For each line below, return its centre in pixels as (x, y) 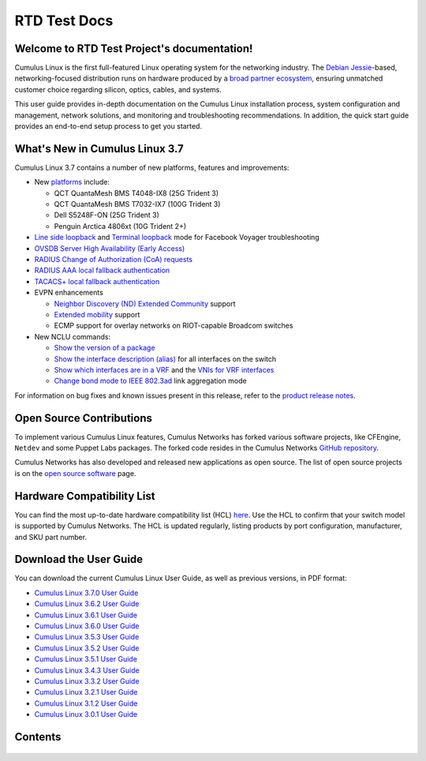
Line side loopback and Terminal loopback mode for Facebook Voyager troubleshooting (177, 238)
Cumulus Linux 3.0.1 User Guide (86, 714)
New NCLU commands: (72, 336)
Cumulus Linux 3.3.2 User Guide (87, 681)
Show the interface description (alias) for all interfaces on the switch (165, 358)
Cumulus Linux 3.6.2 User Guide (87, 604)
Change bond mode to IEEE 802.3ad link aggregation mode (151, 381)
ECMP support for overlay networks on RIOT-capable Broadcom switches (174, 326)
